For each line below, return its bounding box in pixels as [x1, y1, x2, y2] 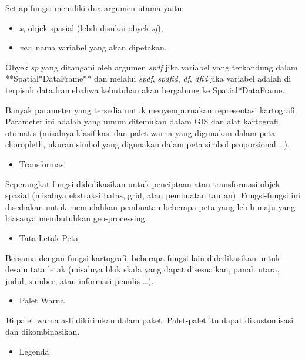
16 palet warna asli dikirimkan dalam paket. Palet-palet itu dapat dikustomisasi [5, 313, 294, 326]
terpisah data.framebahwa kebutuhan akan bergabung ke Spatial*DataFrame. [5, 83, 285, 96]
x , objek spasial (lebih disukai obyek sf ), [19, 21, 163, 33]
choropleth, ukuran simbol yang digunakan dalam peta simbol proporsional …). [5, 138, 290, 150]
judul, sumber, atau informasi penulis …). [5, 274, 154, 286]
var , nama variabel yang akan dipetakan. [19, 41, 167, 53]
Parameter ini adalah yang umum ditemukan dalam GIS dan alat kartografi [5, 115, 279, 127]
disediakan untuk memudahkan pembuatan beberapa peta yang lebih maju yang [5, 200, 296, 212]
